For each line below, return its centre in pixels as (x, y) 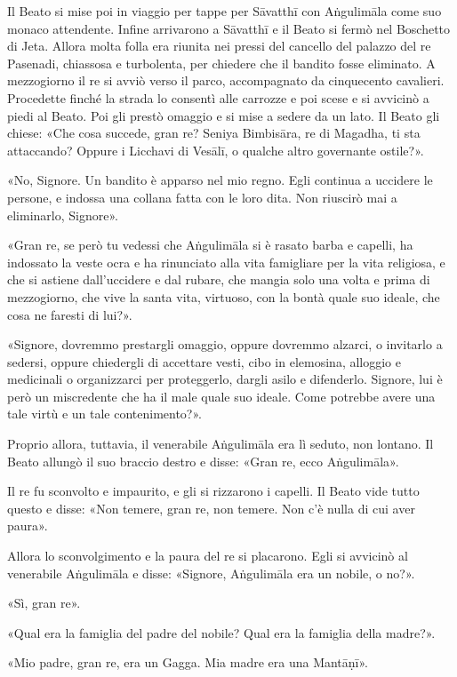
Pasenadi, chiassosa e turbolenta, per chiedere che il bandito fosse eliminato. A (221, 63)
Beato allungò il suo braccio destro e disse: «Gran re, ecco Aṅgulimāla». (203, 461)
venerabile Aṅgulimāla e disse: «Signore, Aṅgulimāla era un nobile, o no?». (211, 573)
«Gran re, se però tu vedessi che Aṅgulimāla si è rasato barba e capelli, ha (210, 245)
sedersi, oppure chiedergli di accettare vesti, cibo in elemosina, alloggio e (204, 361)
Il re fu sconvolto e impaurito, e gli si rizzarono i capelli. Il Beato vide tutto (213, 491)
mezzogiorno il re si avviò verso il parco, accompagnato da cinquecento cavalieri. (226, 80)
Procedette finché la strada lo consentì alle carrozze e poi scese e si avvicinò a (218, 97)
